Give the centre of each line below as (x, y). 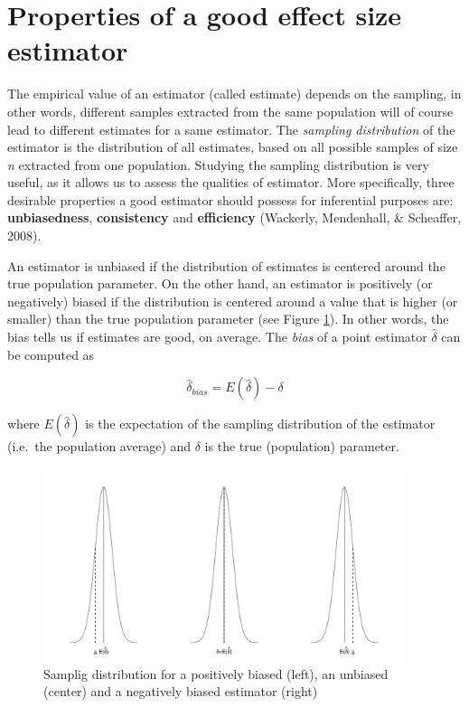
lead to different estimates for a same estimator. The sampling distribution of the (231, 129)
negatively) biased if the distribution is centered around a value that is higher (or (233, 301)
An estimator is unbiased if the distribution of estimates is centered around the (226, 265)
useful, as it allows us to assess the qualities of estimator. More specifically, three (231, 182)
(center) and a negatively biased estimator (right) (181, 691)
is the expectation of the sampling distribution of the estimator (260, 424)
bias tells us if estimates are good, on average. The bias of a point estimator (217, 337)
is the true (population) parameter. (302, 446)
